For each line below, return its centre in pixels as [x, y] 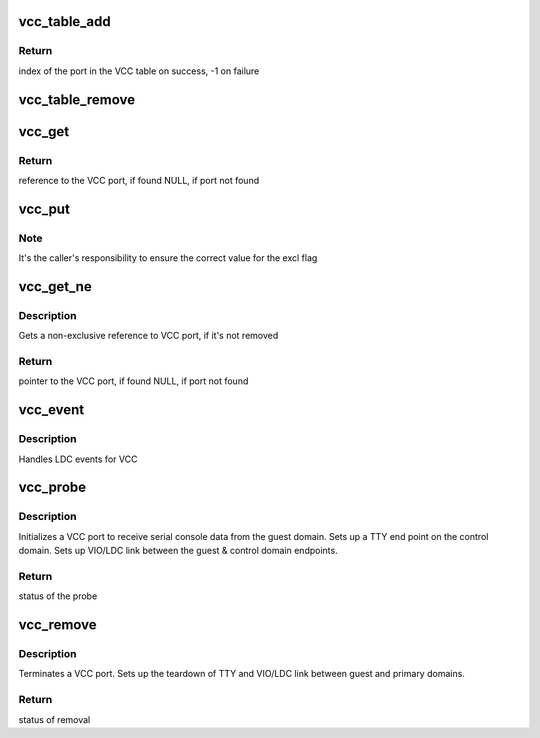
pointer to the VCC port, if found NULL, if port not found [133, 381]
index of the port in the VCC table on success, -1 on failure [139, 71]
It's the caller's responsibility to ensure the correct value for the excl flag [168, 258]
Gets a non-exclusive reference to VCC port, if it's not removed [148, 336]
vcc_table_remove [76, 99]
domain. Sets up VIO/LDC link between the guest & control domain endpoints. [178, 551]
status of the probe [58, 596]
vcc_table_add [65, 21]
